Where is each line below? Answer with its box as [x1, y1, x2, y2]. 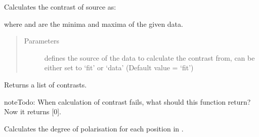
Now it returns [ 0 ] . [4, 106, 61, 117]
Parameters [24, 35, 59, 46]
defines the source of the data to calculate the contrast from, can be [44, 52, 255, 63]
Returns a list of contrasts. [4, 79, 87, 89]
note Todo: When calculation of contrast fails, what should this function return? [4, 96, 251, 107]
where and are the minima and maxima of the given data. [4, 18, 183, 29]
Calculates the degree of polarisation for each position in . [4, 123, 184, 133]
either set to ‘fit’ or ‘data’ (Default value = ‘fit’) [44, 62, 194, 73]
